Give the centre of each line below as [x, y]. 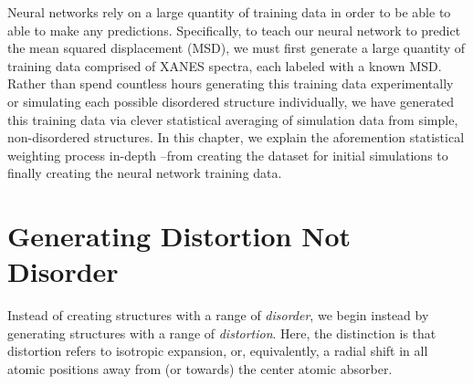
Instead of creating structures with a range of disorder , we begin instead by [218, 315]
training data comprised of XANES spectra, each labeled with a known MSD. [225, 65]
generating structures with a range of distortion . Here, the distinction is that [222, 333]
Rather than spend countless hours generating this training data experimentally [231, 83]
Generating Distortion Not [179, 236]
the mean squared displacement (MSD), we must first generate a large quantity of [236, 48]
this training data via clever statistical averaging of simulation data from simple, [233, 119]
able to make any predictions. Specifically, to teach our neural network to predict [234, 30]
